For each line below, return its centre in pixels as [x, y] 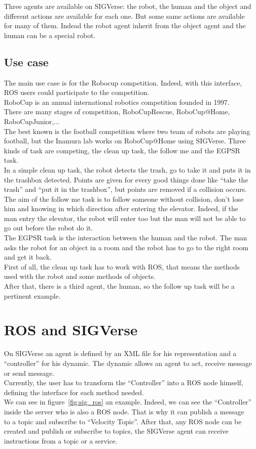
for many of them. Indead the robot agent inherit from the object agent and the [125, 25]
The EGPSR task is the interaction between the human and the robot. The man [126, 238]
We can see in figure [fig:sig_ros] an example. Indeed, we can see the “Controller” [128, 402]
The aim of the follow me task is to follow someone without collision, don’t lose [124, 199]
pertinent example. [32, 295]
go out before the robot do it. [49, 228]
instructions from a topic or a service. [61, 440]
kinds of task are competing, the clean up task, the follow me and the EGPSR [122, 150]
